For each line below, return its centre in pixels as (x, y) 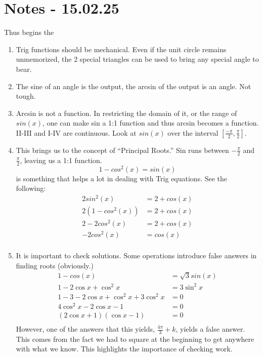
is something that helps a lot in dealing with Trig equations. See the (122, 178)
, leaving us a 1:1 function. (61, 160)
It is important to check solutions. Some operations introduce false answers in (136, 255)
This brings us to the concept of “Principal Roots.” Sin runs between (122, 150)
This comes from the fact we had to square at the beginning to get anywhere (135, 339)
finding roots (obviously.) (55, 265)
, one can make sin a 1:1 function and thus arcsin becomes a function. (151, 123)
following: (31, 188)
